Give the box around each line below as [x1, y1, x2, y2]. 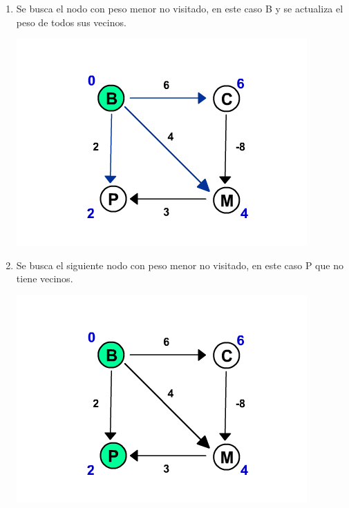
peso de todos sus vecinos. [16, 14, 126, 29]
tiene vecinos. [16, 271, 73, 286]
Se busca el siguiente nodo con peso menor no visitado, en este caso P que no [16, 257, 343, 272]
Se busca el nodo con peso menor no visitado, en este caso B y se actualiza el [16, 1, 343, 15]
